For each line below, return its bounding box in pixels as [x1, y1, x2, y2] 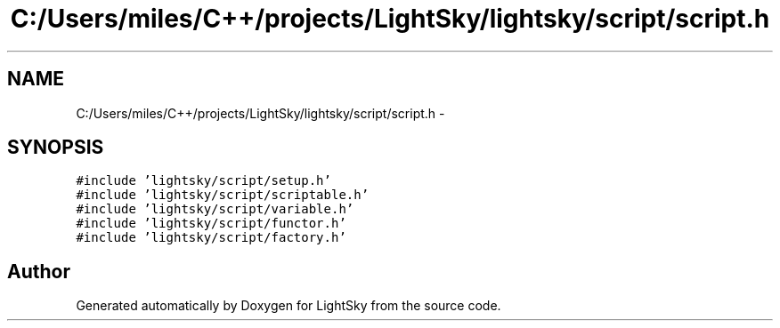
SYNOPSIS [7, 136, 104, 159]
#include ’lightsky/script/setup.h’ [76, 173, 331, 188]
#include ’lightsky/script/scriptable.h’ [76, 188, 370, 203]
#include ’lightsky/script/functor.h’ [76, 216, 346, 231]
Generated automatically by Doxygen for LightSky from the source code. [76, 298, 501, 314]
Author [7, 260, 70, 283]
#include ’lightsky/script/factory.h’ [76, 230, 346, 245]
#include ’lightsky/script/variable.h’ [76, 202, 354, 217]
